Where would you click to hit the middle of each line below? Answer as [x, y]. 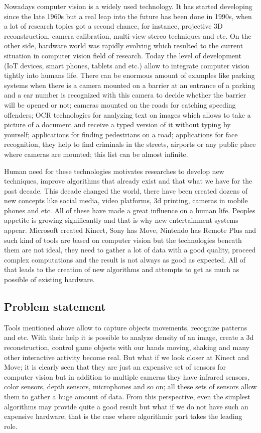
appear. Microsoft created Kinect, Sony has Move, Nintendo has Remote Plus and [130, 230]
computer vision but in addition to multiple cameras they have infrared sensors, [127, 376]
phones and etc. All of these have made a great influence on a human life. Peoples [130, 210]
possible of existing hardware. [49, 279]
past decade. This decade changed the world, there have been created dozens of [126, 190]
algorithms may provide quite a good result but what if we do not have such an [126, 406]
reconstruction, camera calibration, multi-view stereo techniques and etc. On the [128, 35]
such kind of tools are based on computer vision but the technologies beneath [123, 240]
